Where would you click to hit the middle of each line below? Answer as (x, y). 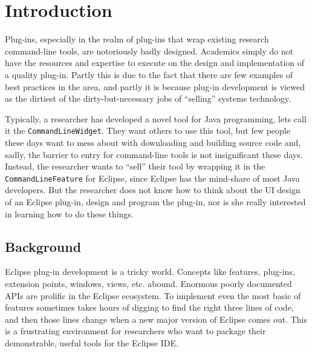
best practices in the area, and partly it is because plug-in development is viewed (155, 86)
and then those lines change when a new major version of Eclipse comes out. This (156, 319)
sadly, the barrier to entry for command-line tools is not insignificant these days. (154, 154)
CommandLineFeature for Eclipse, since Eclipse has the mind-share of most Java (152, 178)
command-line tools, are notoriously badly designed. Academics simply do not (149, 51)
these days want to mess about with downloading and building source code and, (153, 142)
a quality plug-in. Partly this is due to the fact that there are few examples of (149, 74)
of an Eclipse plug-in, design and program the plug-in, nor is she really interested (155, 201)
